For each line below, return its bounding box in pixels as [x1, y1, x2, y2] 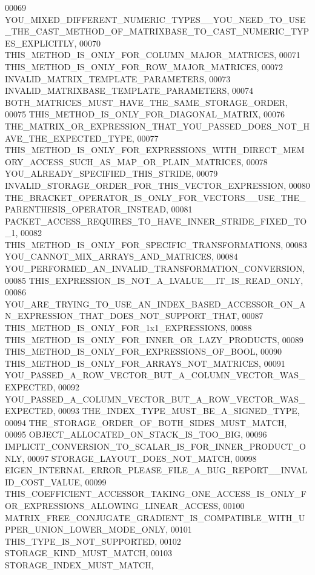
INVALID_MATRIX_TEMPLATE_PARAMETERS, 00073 [5, 72, 231, 85]
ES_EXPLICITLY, [5, 36, 77, 49]
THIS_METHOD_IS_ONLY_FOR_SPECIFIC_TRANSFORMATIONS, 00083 [5, 238, 307, 251]
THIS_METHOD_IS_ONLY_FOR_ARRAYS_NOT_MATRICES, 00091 [5, 356, 285, 369]
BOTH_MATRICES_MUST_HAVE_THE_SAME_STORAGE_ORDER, [5, 96, 288, 108]
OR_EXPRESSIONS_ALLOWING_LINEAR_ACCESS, [5, 499, 220, 511]
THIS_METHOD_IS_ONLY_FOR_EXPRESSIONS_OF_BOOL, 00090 [5, 345, 282, 358]
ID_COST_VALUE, [5, 475, 82, 488]
